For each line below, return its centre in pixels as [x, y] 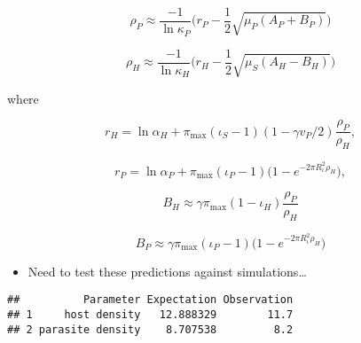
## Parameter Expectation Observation [150, 300]
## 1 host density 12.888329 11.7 [150, 314]
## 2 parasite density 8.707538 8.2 [150, 329]
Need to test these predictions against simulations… [167, 271]
